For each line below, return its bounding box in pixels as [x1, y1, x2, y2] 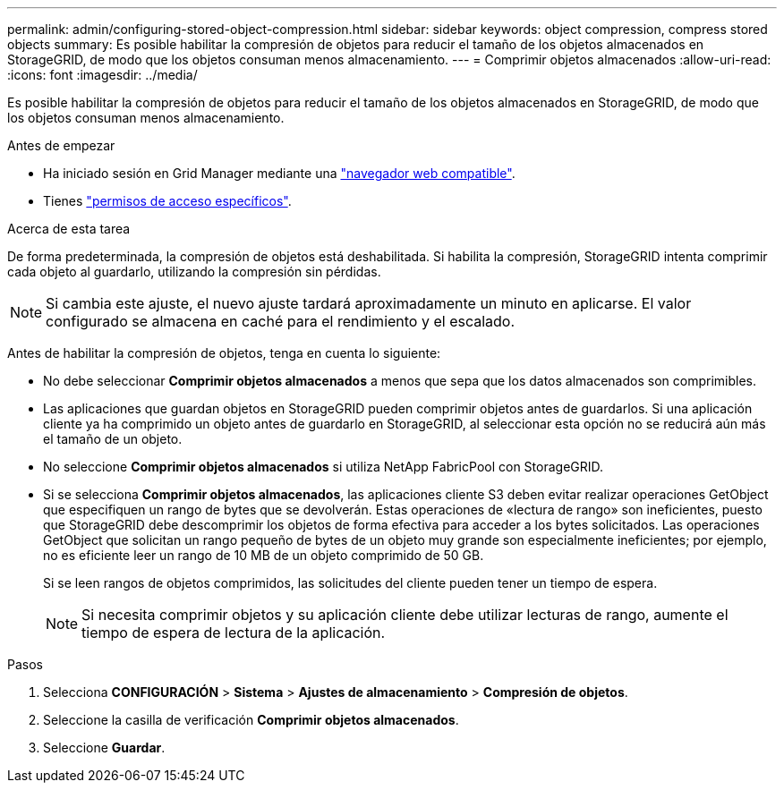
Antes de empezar [7, 138, 115, 153]
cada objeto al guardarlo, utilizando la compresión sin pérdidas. [7, 264, 381, 279]
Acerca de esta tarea [7, 221, 131, 236]
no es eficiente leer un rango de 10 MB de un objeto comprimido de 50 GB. [43, 548, 484, 563]
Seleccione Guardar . [43, 740, 166, 755]
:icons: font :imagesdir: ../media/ [7, 67, 198, 82]
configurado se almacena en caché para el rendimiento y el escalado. [46, 312, 516, 330]
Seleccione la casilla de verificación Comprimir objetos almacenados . [43, 712, 459, 727]
